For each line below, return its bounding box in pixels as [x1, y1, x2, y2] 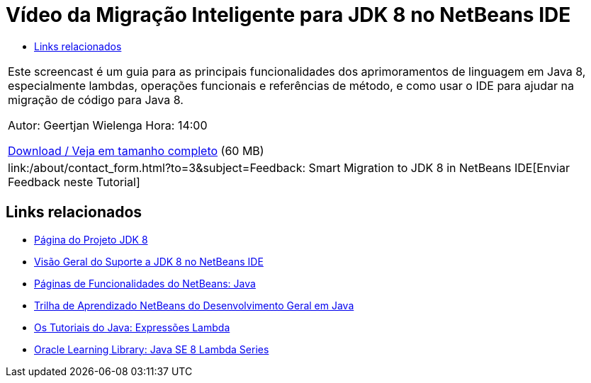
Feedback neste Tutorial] [8, 174, 140, 189]
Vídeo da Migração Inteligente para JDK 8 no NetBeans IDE [6, 3, 571, 27]
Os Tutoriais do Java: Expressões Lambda [34, 321, 230, 333]
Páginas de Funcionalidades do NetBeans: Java [34, 277, 256, 290]
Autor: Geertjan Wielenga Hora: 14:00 [8, 118, 208, 132]
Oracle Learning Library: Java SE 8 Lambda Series [34, 343, 269, 355]
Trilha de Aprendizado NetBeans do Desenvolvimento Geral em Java [34, 299, 354, 311]
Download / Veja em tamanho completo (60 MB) [8, 143, 264, 158]
